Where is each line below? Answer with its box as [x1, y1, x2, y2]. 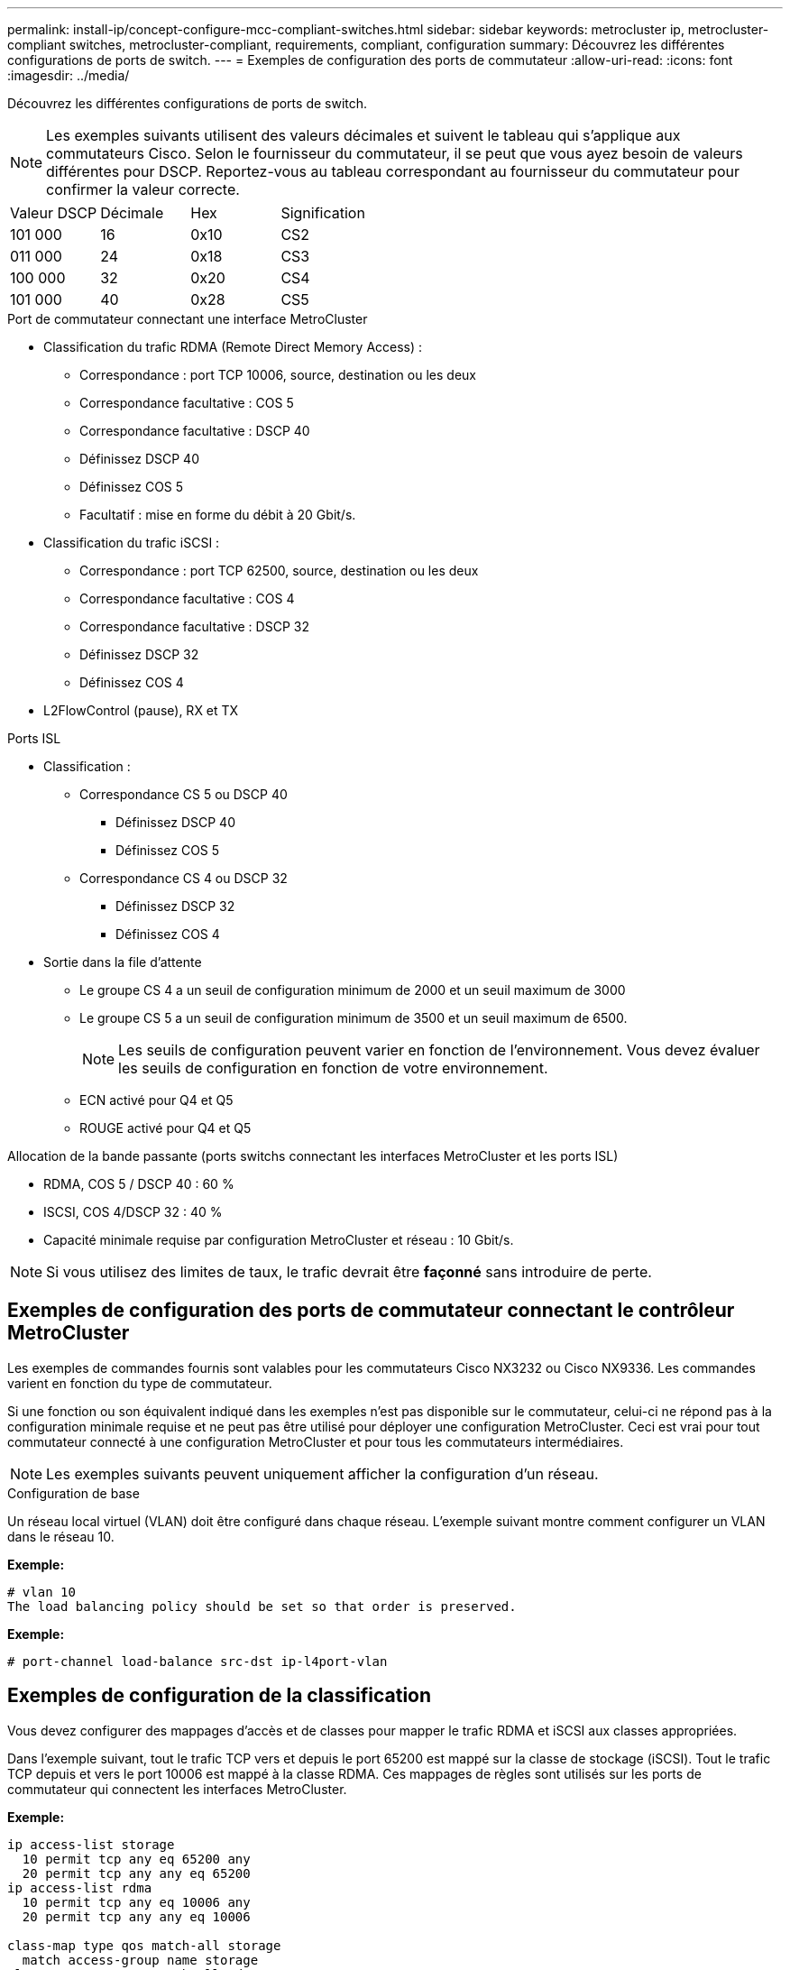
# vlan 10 [7, 1584, 76, 1599]
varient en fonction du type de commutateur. [7, 1375, 272, 1391]
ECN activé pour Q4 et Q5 [79, 1092, 234, 1108]
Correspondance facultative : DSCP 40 [79, 423, 310, 438]
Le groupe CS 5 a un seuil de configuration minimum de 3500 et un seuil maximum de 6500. [79, 1010, 628, 1026]
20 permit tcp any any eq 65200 [22, 1865, 251, 1881]
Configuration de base [7, 1485, 140, 1501]
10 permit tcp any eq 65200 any [22, 1851, 251, 1866]
